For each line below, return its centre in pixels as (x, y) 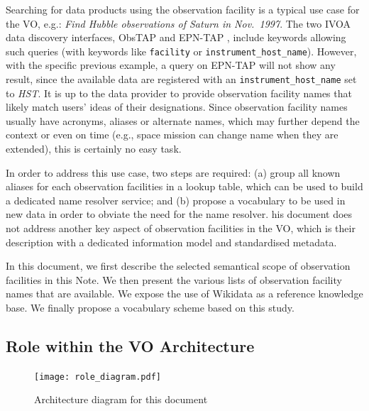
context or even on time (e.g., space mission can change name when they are (172, 135)
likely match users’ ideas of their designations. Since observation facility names (177, 107)
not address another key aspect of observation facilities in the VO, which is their (181, 228)
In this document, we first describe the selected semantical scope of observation (178, 266)
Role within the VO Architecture (130, 345)
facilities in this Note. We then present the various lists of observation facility (174, 279)
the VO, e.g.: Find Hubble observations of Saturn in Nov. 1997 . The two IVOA (178, 23)
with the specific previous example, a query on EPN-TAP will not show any (171, 65)
